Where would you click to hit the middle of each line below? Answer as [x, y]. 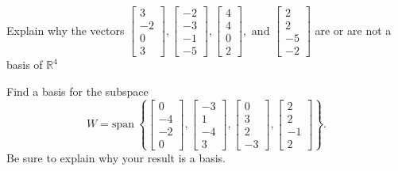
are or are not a [353, 30]
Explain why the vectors [66, 30]
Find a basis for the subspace [77, 91]
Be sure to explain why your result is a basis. [116, 157]
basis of [25, 65]
